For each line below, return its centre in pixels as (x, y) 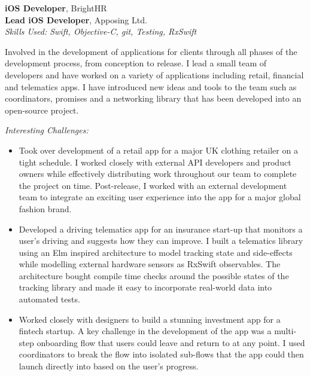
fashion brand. (45, 208)
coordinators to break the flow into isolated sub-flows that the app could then (161, 354)
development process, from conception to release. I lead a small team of (136, 63)
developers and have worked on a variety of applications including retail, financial (154, 74)
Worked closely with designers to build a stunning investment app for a (150, 319)
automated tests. (49, 299)
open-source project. (42, 110)
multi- (285, 331)
